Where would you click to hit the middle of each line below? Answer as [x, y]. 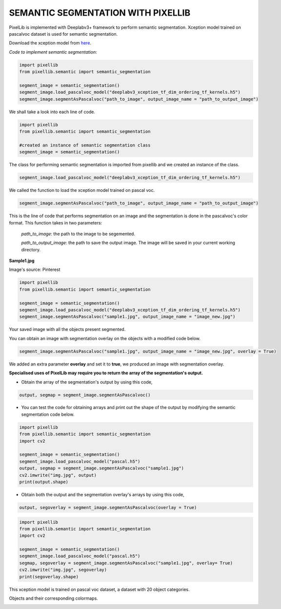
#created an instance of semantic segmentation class [85, 145]
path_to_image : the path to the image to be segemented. [78, 234]
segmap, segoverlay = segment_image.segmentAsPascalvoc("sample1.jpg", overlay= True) [126, 563]
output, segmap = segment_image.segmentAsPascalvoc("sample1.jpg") [102, 468]
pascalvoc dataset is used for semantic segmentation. [63, 34]
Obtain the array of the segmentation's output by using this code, [87, 382]
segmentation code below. [48, 414]
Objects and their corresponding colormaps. [54, 598]
